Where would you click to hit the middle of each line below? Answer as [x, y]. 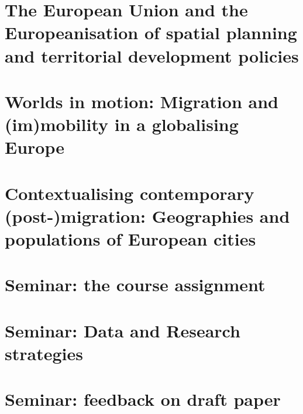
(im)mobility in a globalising [122, 124]
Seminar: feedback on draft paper [143, 399]
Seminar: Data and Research [123, 330]
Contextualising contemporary [130, 193]
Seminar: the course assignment [135, 284]
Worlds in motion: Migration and [142, 101]
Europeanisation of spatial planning [151, 32]
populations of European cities [130, 239]
